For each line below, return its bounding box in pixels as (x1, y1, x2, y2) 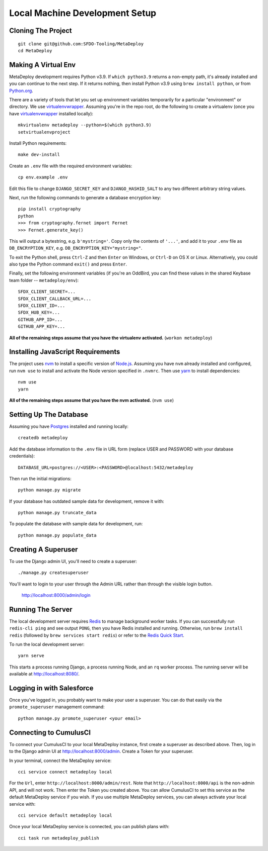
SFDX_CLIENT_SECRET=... (18, 289, 76, 294)
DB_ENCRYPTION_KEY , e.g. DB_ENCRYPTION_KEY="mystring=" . (9, 245, 142, 251)
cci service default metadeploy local (18, 812, 113, 818)
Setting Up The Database (9, 410, 88, 419)
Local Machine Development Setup (9, 7, 156, 18)
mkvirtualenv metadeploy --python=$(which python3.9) (18, 122, 151, 128)
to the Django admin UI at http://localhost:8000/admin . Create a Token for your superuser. (9, 749, 194, 755)
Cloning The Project (9, 26, 72, 35)
